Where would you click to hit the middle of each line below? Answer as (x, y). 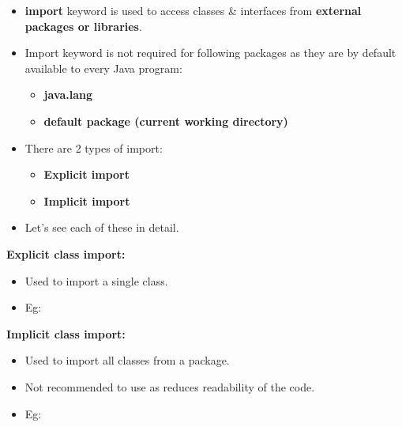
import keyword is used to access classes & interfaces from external (193, 10)
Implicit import (87, 200)
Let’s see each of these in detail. (102, 227)
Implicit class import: (66, 333)
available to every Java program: (103, 68)
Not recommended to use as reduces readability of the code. (170, 386)
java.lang (68, 94)
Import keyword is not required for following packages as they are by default (210, 53)
